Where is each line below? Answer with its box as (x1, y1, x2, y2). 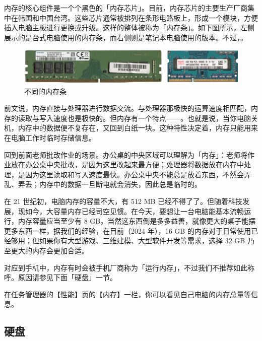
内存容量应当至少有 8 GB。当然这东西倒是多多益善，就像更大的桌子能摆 (18, 216, 256, 226)
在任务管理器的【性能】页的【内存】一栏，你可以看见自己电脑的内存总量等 (4, 289, 251, 299)
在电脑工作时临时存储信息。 (4, 132, 96, 143)
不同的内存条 (24, 86, 67, 96)
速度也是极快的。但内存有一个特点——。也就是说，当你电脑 (53, 112, 251, 123)
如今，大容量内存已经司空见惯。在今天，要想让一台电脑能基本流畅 (25, 206, 244, 216)
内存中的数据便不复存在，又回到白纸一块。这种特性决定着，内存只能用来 (18, 122, 258, 133)
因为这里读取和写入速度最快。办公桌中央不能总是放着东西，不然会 (25, 169, 244, 179)
